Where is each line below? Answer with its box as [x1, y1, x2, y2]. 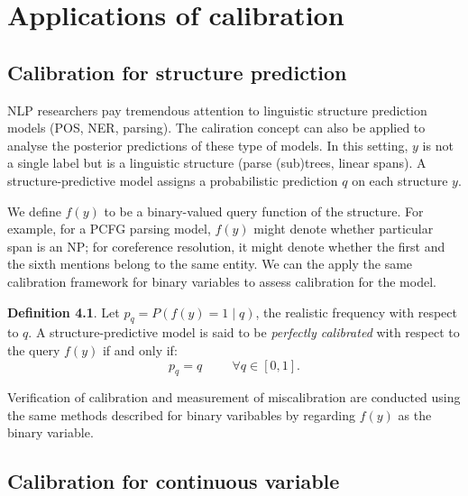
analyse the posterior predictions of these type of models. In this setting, [7, 135, 408, 154]
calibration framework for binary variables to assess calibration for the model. [7, 271, 436, 290]
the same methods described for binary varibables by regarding [7, 405, 355, 424]
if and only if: [102, 340, 178, 359]
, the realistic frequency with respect [255, 302, 457, 321]
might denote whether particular [253, 219, 434, 238]
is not [422, 135, 454, 154]
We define [7, 201, 61, 220]
